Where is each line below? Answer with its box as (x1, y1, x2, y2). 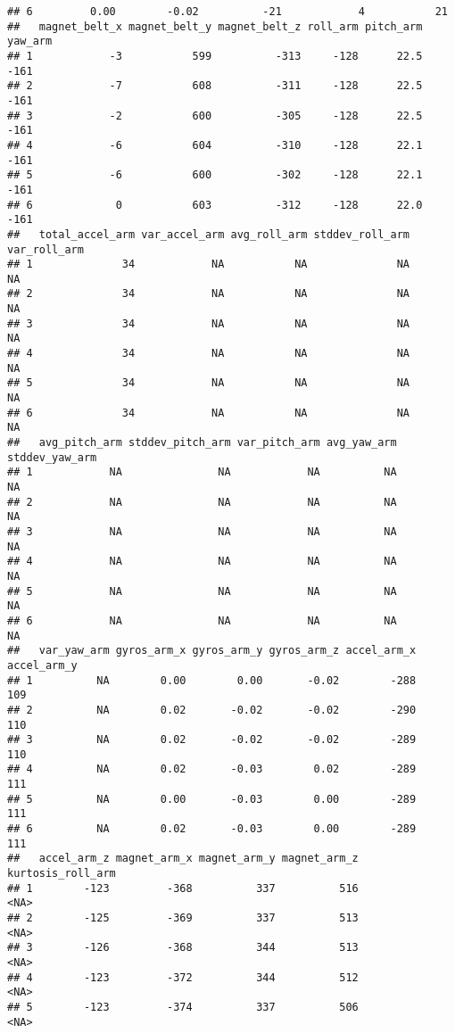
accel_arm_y (7, 658, 78, 672)
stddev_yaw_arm (7, 450, 97, 464)
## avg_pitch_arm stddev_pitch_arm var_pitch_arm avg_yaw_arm (7, 436, 397, 450)
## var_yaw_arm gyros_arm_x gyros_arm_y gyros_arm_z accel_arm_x (7, 644, 417, 657)
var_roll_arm (7, 243, 84, 256)
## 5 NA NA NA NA (7, 584, 397, 598)
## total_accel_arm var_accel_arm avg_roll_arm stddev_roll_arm (7, 227, 410, 241)
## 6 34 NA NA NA (7, 406, 410, 419)
